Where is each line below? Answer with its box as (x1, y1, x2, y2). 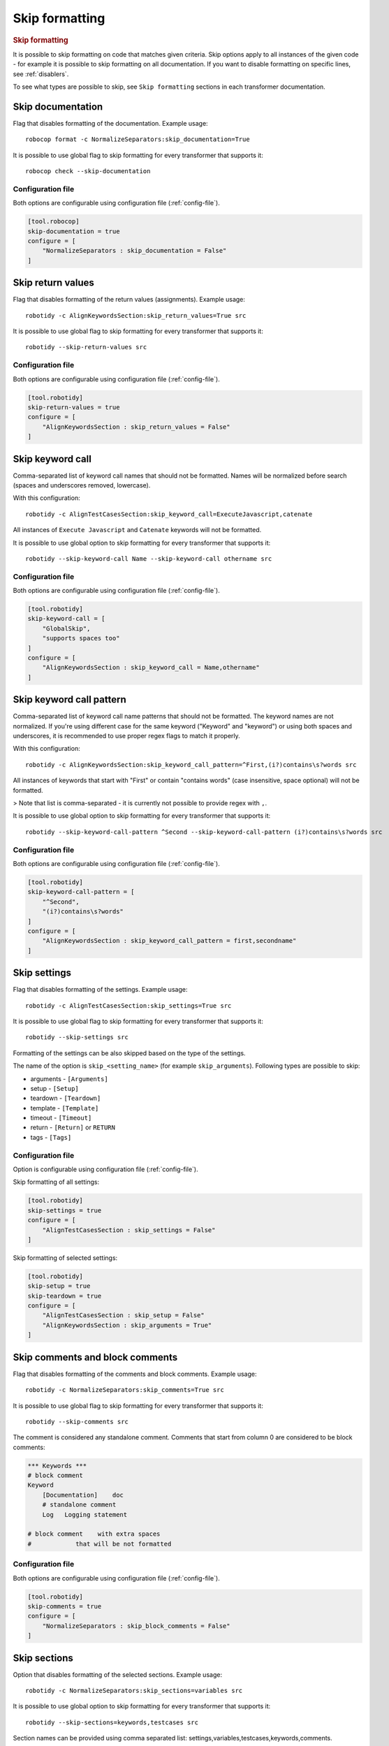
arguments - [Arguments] (30, 1074, 108, 1083)
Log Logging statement (42, 1511, 128, 1518)
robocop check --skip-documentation (25, 168, 151, 175)
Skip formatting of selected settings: (13, 1254, 118, 1262)
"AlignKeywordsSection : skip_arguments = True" (42, 1321, 212, 1329)
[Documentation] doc (42, 1491, 124, 1499)
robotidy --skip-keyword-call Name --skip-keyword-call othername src (25, 555, 272, 562)
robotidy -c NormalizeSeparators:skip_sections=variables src (25, 1687, 243, 1694)
